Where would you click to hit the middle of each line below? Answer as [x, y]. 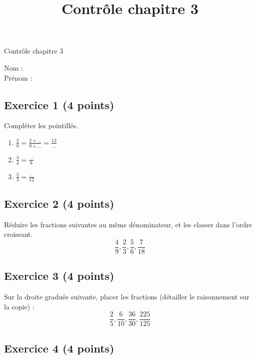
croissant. [18, 234]
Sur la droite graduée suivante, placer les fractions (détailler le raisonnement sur [127, 297]
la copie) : [19, 306]
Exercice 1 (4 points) [59, 104]
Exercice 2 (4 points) [59, 203]
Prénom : [18, 77]
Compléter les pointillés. [41, 125]
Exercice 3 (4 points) [59, 276]
